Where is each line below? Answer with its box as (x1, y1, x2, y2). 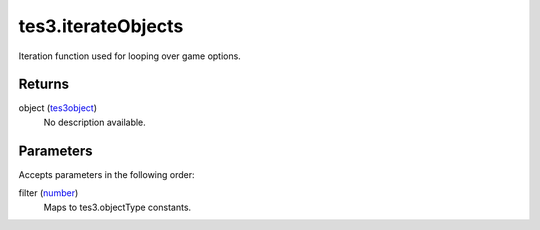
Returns (18, 76, 70, 93)
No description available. (43, 116, 147, 128)
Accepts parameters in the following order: (18, 168, 195, 180)
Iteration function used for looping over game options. (18, 50, 242, 62)
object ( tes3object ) (18, 102, 98, 114)
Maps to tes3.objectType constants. (43, 201, 192, 213)
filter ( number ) (18, 187, 79, 199)
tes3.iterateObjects (18, 15, 184, 37)
